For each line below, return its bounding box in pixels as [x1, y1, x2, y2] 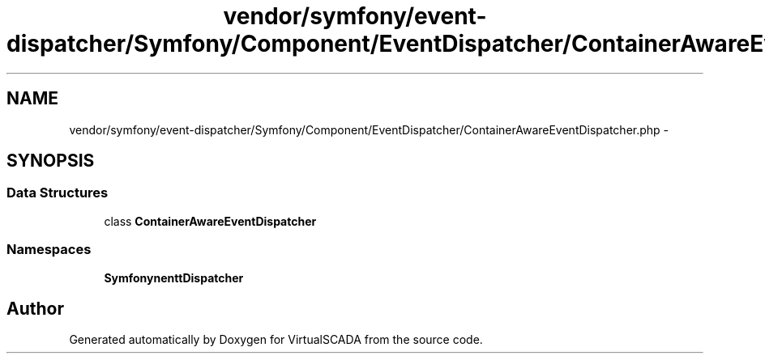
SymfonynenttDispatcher [104, 270, 244, 285]
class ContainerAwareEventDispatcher [104, 214, 317, 228]
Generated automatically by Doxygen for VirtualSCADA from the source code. [69, 332, 483, 347]
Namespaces [6, 241, 92, 258]
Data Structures [6, 184, 109, 201]
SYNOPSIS [6, 150, 95, 172]
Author [6, 298, 64, 319]
